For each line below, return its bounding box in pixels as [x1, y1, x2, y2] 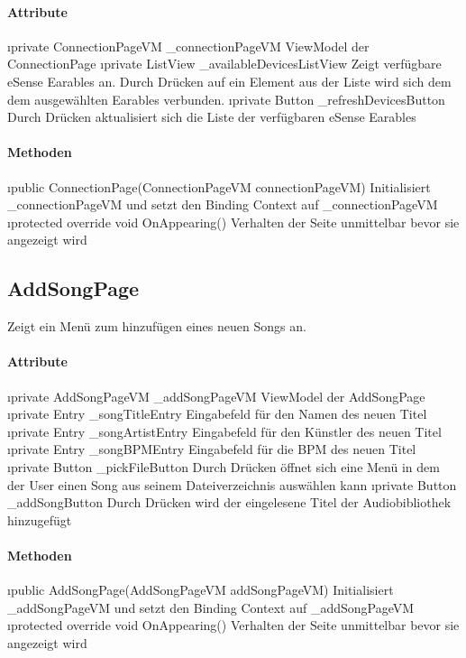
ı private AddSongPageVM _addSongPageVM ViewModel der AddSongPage [7, 386, 425, 405]
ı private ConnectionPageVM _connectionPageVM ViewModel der [7, 36, 370, 55]
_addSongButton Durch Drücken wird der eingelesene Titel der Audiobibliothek [7, 493, 452, 512]
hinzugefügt [7, 510, 72, 529]
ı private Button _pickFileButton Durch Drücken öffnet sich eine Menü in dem [7, 457, 440, 476]
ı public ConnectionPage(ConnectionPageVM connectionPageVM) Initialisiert [7, 177, 431, 196]
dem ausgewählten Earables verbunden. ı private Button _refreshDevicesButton [7, 89, 445, 108]
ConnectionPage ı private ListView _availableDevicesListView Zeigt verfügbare [7, 54, 442, 73]
